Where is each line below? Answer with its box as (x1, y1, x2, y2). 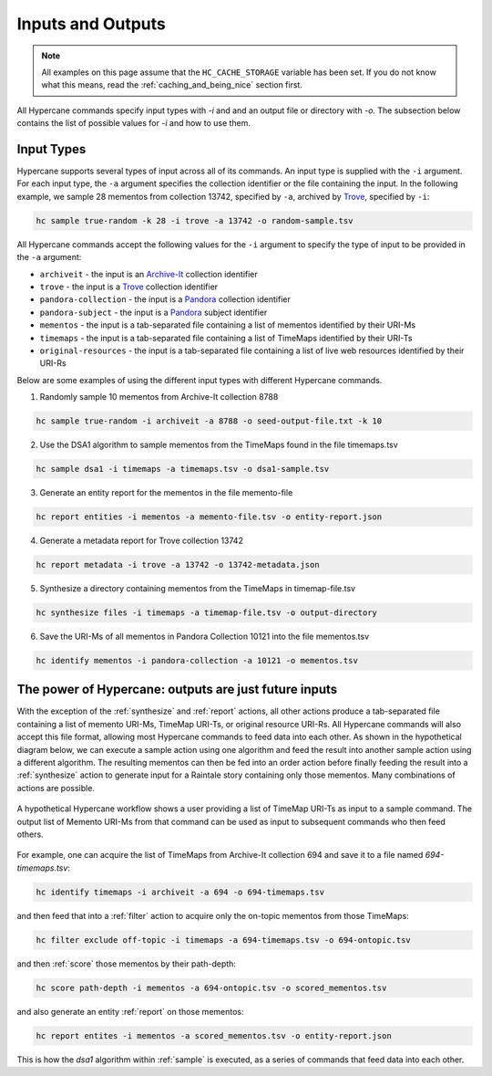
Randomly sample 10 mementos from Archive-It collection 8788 (39, 392, 279, 402)
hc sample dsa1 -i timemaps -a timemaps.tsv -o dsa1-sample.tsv (36, 464, 330, 475)
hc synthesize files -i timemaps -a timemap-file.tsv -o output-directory (36, 607, 378, 618)
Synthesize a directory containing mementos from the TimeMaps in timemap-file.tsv (39, 582, 355, 593)
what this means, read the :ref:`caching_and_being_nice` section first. (41, 79, 302, 90)
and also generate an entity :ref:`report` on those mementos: (16, 1006, 244, 1017)
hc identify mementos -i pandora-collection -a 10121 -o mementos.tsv (36, 655, 359, 665)
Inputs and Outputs (16, 14, 166, 34)
